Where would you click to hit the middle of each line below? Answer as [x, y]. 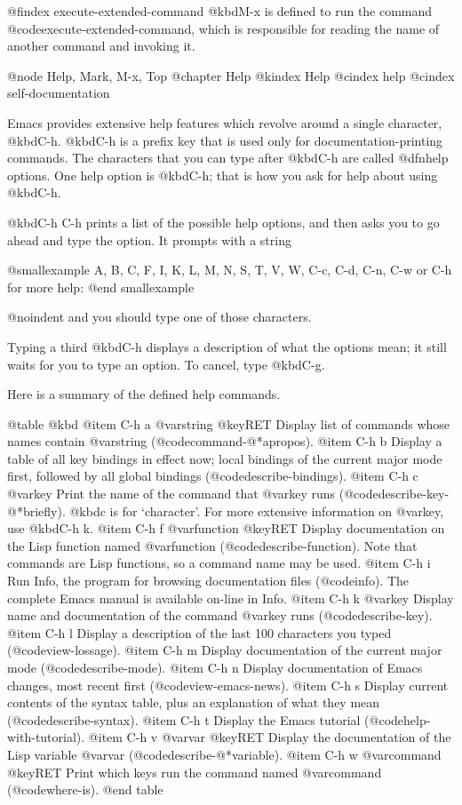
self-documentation [59, 93]
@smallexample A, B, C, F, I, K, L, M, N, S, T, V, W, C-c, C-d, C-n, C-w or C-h [230, 270]
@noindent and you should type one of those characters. [159, 317]
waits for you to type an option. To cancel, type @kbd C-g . [166, 364]
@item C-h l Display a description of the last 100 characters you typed [199, 632]
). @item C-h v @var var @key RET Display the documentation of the [263, 737]
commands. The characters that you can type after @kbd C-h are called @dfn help [228, 158]
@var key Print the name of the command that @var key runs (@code [193, 494]
